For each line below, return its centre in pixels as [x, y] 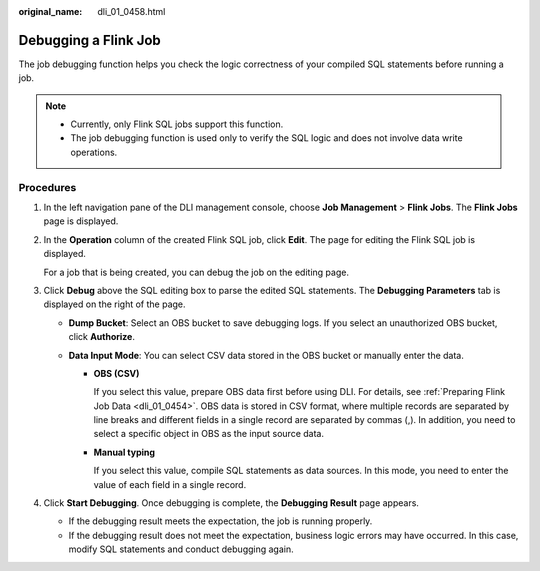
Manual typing [124, 452]
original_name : [50, 11]
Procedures [47, 187]
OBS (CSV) [116, 373]
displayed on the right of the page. [114, 304]
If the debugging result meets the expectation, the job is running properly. [220, 521]
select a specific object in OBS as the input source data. [209, 434]
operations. [94, 152]
